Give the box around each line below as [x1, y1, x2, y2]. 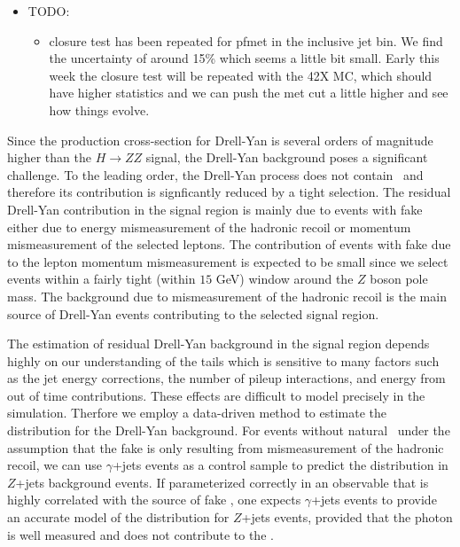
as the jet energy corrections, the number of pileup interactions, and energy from [7, 369, 446, 387]
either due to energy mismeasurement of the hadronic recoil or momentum [7, 217, 411, 236]
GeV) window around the [215, 270, 354, 288]
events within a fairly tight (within [7, 270, 196, 288]
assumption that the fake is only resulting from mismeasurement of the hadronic [7, 438, 444, 457]
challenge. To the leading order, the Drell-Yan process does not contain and [7, 165, 424, 184]
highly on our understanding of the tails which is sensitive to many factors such [7, 351, 440, 370]
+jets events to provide [311, 490, 437, 509]
